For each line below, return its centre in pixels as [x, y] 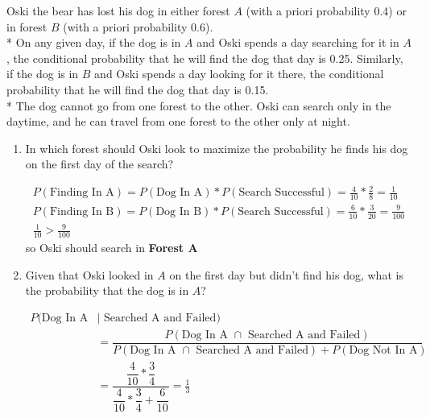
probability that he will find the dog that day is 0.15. [138, 89]
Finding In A [82, 193]
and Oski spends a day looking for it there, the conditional [239, 74]
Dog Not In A [383, 350]
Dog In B [179, 211]
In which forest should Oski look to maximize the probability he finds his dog [217, 148]
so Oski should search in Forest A [112, 248]
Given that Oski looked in [89, 274]
